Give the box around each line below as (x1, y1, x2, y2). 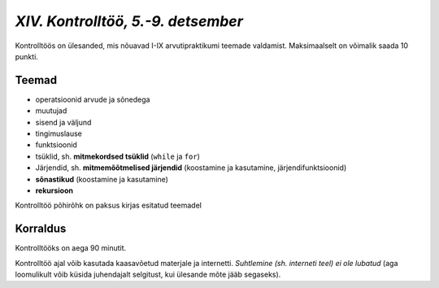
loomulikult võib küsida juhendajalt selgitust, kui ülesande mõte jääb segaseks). (15, 269, 281, 280)
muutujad (35, 106, 67, 116)
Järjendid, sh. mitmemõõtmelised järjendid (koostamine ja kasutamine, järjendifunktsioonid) (35, 163, 347, 172)
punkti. (15, 51, 38, 61)
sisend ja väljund (35, 117, 92, 127)
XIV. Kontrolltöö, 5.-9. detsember (15, 12, 244, 30)
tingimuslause (35, 129, 83, 138)
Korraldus (15, 222, 67, 236)
